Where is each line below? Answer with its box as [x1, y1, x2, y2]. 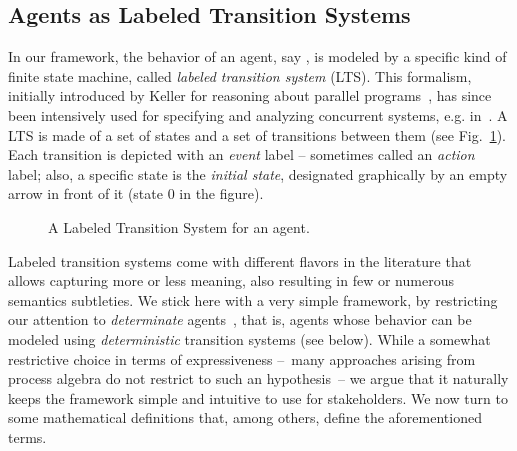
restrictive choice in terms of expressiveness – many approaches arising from [8, 348, 476, 369]
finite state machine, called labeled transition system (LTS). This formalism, [8, 65, 472, 86]
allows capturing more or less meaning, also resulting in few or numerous [8, 270, 454, 291]
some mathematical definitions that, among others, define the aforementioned [8, 407, 482, 428]
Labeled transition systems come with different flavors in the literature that [8, 250, 472, 271]
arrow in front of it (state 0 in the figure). [8, 183, 264, 204]
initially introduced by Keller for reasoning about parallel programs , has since [8, 85, 492, 106]
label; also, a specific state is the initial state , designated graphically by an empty [8, 163, 508, 184]
